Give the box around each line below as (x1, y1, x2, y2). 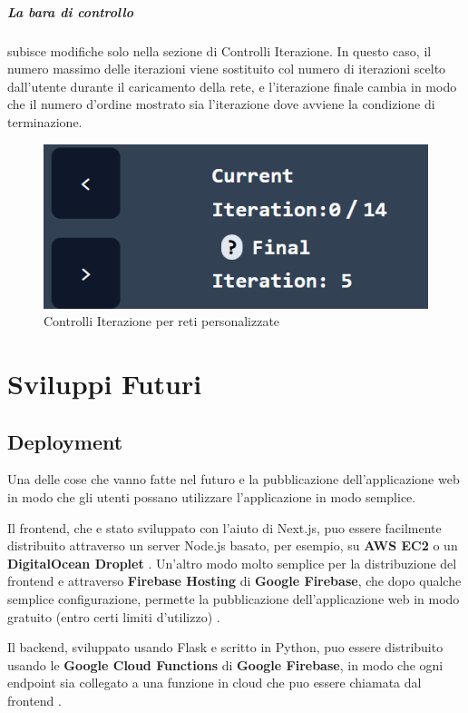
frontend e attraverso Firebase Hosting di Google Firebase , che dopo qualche (7, 571, 462, 590)
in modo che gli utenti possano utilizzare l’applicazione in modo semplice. (7, 487, 416, 506)
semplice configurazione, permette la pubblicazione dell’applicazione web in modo (7, 589, 460, 608)
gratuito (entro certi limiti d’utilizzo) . (7, 607, 220, 626)
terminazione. (7, 112, 83, 131)
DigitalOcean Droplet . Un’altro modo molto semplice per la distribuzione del (7, 553, 457, 572)
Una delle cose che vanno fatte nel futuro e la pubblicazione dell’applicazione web (7, 470, 460, 489)
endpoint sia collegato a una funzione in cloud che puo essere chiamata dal (7, 673, 422, 692)
